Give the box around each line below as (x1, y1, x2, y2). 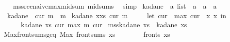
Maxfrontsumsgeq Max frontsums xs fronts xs (3, 29, 170, 39)
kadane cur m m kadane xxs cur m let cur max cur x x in (7, 10, 226, 20)
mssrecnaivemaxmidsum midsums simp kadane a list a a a (13, 1, 217, 10)
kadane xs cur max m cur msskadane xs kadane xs (20, 20, 187, 30)
